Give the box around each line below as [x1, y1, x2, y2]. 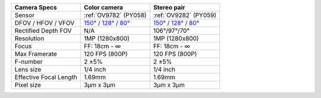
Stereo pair [153, 4, 185, 11]
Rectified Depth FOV [14, 27, 72, 35]
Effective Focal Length [14, 73, 77, 81]
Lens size [14, 66, 42, 73]
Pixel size [14, 81, 42, 89]
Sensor [14, 11, 35, 19]
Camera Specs [14, 4, 57, 11]
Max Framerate [14, 50, 58, 58]
